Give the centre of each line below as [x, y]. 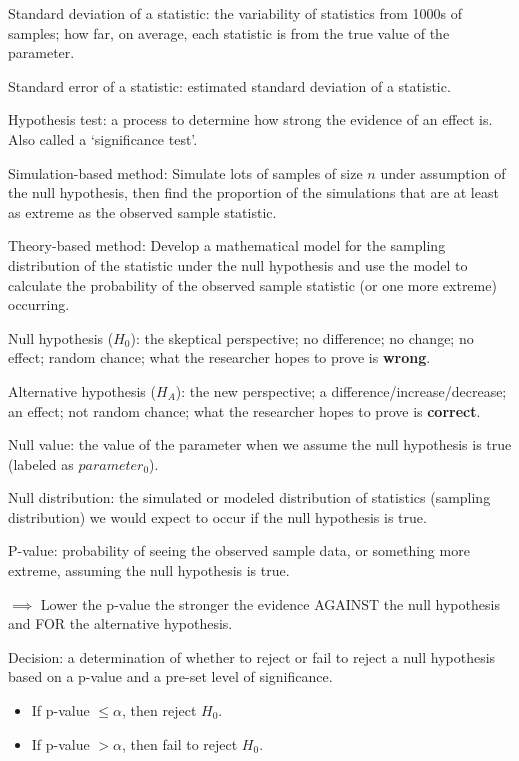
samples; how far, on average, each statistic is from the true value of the [229, 32]
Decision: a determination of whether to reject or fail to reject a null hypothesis [252, 656]
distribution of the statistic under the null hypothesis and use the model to [238, 264]
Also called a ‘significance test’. [103, 138]
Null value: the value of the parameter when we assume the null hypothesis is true [260, 444]
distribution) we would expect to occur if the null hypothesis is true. [217, 516]
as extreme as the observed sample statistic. [142, 211]
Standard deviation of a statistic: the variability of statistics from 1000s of [235, 13]
